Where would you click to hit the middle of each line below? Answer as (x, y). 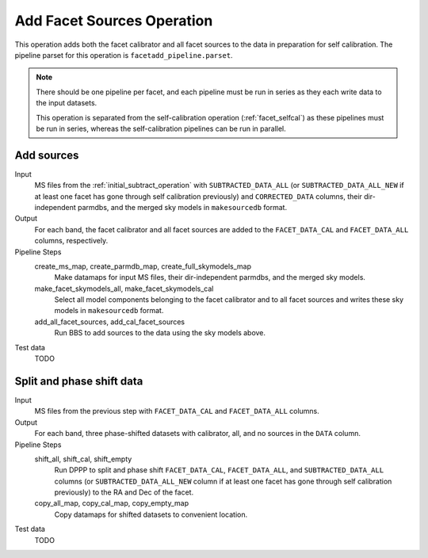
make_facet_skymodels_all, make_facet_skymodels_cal (124, 289)
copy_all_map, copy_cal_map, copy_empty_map (112, 503)
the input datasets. (67, 103)
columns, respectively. (71, 241)
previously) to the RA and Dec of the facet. (124, 492)
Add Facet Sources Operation (114, 21)
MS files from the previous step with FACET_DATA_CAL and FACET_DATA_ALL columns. (177, 411)
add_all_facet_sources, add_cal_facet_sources (110, 322)
